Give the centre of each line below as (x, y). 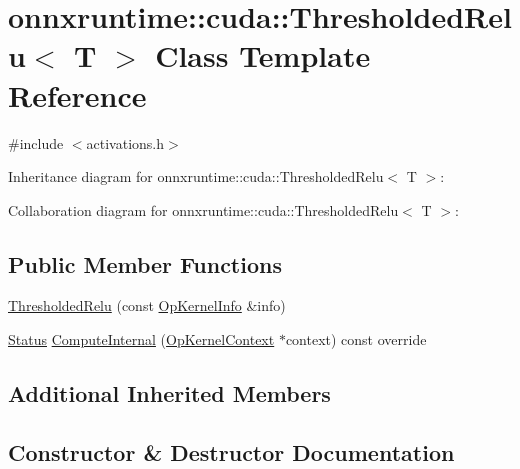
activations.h (125, 142)
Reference (77, 94)
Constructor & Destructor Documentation (231, 451)
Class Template (263, 55)
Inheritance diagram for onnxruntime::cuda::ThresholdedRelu (196, 176)
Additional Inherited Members (169, 393)
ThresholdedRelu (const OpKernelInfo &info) (147, 305)
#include (36, 142)
